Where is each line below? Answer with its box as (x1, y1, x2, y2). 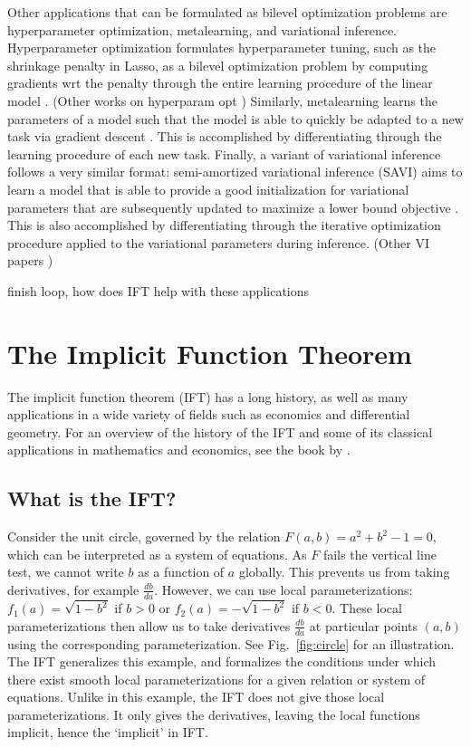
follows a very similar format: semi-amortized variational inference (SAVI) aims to (7, 162, 463, 181)
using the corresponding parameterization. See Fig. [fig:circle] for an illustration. (7, 634, 455, 653)
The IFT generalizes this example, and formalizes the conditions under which (7, 652, 437, 671)
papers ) (7, 251, 53, 270)
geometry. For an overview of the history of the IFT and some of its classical (7, 422, 433, 441)
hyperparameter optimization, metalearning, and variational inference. (7, 20, 398, 39)
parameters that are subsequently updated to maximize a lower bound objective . (7, 197, 459, 216)
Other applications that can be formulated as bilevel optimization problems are (7, 3, 447, 21)
